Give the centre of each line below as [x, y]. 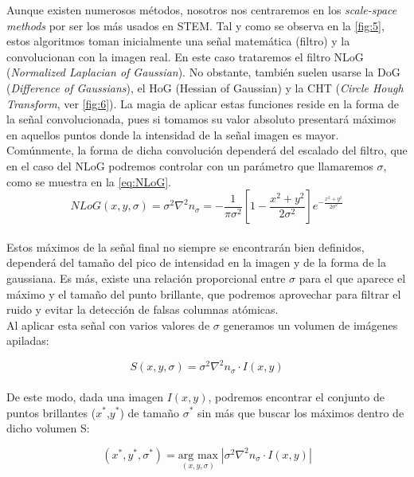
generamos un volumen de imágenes [310, 325]
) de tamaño [150, 412]
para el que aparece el [352, 278]
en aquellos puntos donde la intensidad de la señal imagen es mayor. [173, 134]
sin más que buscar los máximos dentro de [301, 412]
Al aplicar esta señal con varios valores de [108, 325]
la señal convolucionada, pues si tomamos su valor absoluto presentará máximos [201, 119]
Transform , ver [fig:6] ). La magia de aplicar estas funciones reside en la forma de [203, 103]
